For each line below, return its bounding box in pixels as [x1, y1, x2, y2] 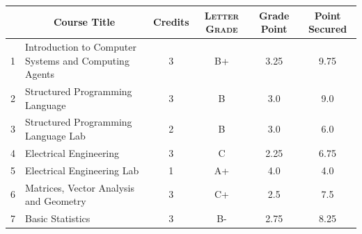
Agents [25, 67, 55, 81]
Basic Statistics [25, 210, 90, 225]
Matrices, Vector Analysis [25, 180, 135, 194]
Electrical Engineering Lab [25, 162, 139, 177]
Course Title [53, 15, 116, 29]
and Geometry [25, 194, 86, 208]
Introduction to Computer [25, 39, 136, 53]
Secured [308, 22, 347, 36]
